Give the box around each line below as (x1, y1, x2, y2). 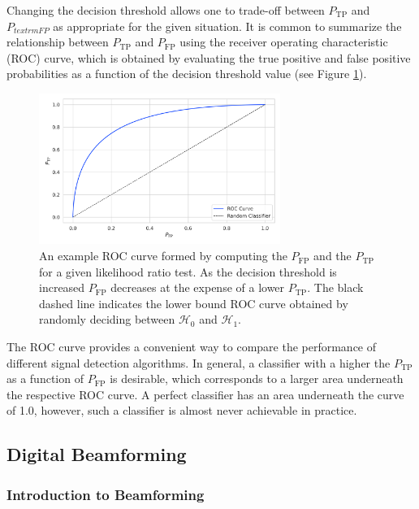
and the (313, 247, 352, 264)
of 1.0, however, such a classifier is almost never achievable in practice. (6, 402, 357, 419)
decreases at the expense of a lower (110, 279, 285, 296)
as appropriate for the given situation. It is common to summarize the (53, 17, 402, 34)
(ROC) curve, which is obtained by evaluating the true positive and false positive (6, 49, 411, 66)
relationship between (6, 33, 109, 50)
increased (39, 279, 85, 296)
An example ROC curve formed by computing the (39, 247, 287, 264)
